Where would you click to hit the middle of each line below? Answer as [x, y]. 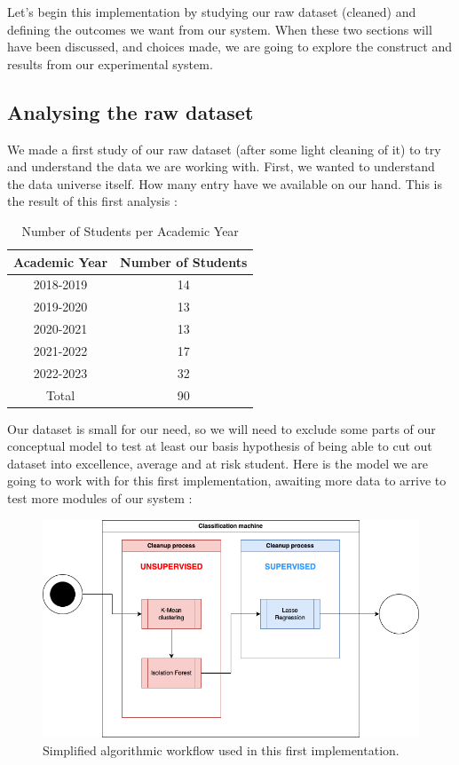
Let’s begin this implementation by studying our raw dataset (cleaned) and [212, 12]
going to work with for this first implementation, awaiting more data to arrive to [227, 481]
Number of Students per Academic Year [130, 230]
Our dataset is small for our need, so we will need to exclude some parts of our [222, 428]
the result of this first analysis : [92, 201]
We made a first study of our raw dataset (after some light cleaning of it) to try [224, 149]
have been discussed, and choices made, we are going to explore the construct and [229, 47]
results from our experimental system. [110, 63]
